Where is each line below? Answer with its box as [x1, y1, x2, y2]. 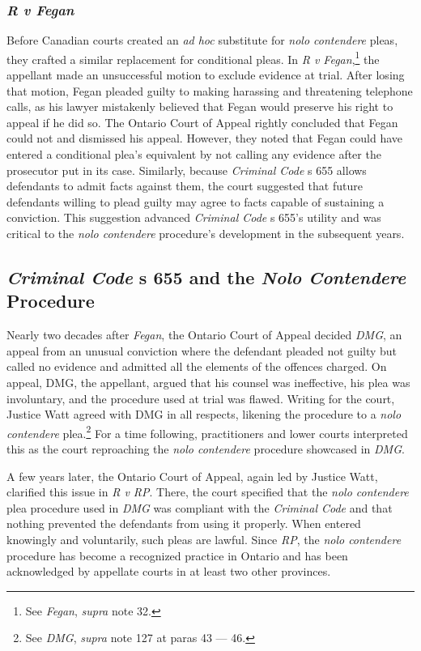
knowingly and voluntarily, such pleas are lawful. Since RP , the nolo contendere [6, 530, 402, 547]
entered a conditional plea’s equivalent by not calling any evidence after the [6, 146, 381, 163]
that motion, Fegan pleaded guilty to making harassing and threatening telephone [6, 82, 413, 99]
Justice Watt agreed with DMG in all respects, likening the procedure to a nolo [6, 406, 402, 423]
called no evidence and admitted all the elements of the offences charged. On [6, 358, 387, 375]
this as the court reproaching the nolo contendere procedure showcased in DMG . [6, 440, 405, 457]
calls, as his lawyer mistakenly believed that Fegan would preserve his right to [6, 98, 393, 115]
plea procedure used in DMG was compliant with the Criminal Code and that [6, 499, 393, 516]
